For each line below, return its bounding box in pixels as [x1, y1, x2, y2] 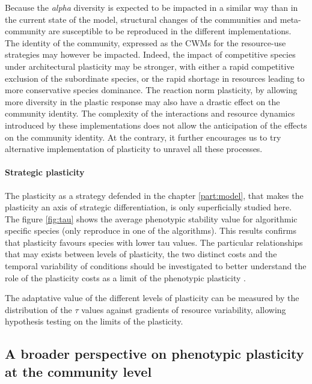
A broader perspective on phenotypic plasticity [5, 344, 304, 363]
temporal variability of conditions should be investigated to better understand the [5, 260, 307, 272]
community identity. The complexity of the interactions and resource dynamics [5, 107, 295, 120]
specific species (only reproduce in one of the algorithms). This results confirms [5, 224, 296, 237]
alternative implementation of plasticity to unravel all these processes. [5, 142, 263, 155]
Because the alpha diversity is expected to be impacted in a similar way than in [5, 1, 298, 13]
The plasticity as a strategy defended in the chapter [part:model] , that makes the [5, 189, 304, 201]
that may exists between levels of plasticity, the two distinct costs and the [5, 248, 277, 260]
